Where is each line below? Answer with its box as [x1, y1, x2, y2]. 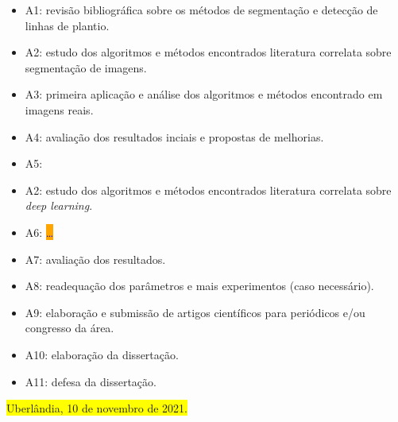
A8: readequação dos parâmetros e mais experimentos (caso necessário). [25, 277, 374, 294]
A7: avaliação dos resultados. [25, 250, 166, 267]
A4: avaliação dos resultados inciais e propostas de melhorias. [25, 128, 324, 145]
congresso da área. [25, 319, 114, 336]
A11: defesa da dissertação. [25, 373, 156, 389]
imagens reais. [25, 101, 94, 118]
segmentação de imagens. [25, 59, 147, 75]
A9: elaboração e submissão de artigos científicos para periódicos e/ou [25, 304, 365, 320]
